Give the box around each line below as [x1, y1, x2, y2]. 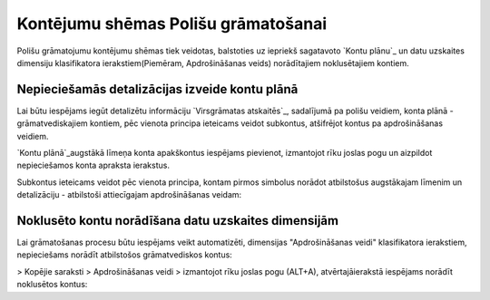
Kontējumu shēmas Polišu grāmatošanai [16, 14, 327, 34]
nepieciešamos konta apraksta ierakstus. [16, 160, 170, 171]
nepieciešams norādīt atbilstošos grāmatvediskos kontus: [16, 249, 233, 260]
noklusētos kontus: [16, 279, 88, 290]
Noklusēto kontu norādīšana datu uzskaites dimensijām [16, 213, 339, 228]
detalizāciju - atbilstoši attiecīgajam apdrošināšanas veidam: [16, 189, 242, 200]
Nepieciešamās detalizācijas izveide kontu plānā [16, 82, 299, 97]
